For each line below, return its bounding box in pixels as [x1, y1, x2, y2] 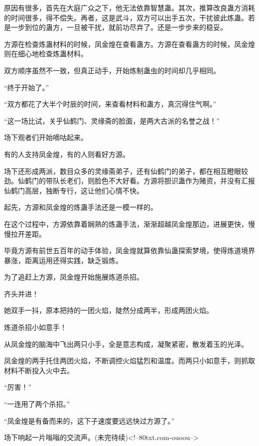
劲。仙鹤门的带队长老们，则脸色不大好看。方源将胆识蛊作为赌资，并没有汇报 [4, 175, 255, 186]
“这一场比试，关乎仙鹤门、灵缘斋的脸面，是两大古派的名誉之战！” [4, 115, 220, 126]
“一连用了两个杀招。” [4, 399, 70, 409]
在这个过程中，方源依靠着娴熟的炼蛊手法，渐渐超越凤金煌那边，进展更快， [4, 218, 248, 229]
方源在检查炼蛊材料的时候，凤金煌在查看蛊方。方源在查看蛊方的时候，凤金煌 [4, 38, 255, 49]
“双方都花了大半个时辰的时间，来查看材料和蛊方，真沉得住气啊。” [4, 99, 217, 109]
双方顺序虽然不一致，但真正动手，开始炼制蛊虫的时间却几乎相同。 [4, 65, 220, 75]
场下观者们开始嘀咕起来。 [4, 132, 88, 143]
